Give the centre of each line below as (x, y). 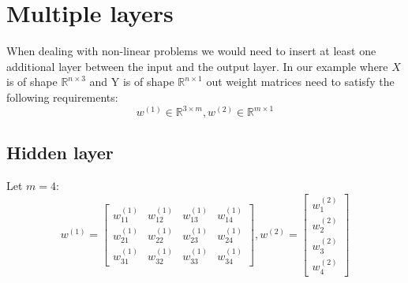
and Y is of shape (132, 82)
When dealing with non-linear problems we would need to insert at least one (191, 51)
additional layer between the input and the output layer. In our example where (197, 66)
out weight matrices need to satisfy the (300, 82)
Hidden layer (60, 153)
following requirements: (62, 97)
